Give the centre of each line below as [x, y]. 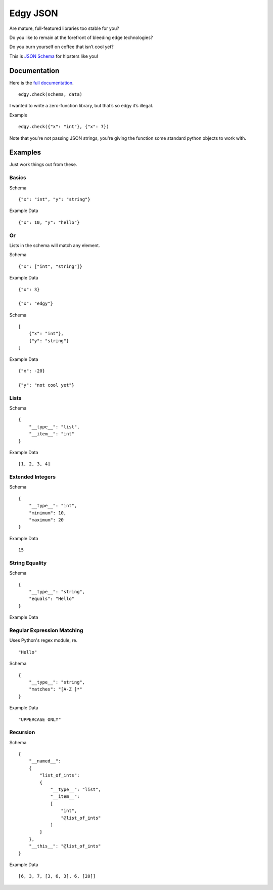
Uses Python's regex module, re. [43, 640]
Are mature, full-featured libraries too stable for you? [64, 28]
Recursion [22, 733]
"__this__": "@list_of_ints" [65, 846]
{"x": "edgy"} [36, 304]
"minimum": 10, [48, 513]
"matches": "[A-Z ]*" [56, 689]
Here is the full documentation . [41, 83]
